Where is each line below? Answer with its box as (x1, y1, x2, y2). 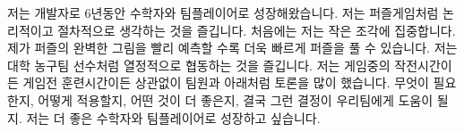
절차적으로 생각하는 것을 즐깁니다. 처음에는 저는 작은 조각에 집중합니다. (57, 21, 456, 39)
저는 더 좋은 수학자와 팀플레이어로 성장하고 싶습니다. (26, 108, 321, 127)
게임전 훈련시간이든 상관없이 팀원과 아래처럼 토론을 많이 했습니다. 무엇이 (22, 73, 429, 92)
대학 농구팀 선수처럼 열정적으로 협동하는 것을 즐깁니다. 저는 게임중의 (7, 55, 391, 74)
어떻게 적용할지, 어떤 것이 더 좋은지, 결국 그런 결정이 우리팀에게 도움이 (38, 90, 434, 109)
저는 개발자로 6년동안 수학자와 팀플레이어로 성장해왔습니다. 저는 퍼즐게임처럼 (7, 4, 439, 21)
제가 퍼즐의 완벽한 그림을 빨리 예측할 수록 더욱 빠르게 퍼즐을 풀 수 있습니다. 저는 (7, 38, 458, 57)
